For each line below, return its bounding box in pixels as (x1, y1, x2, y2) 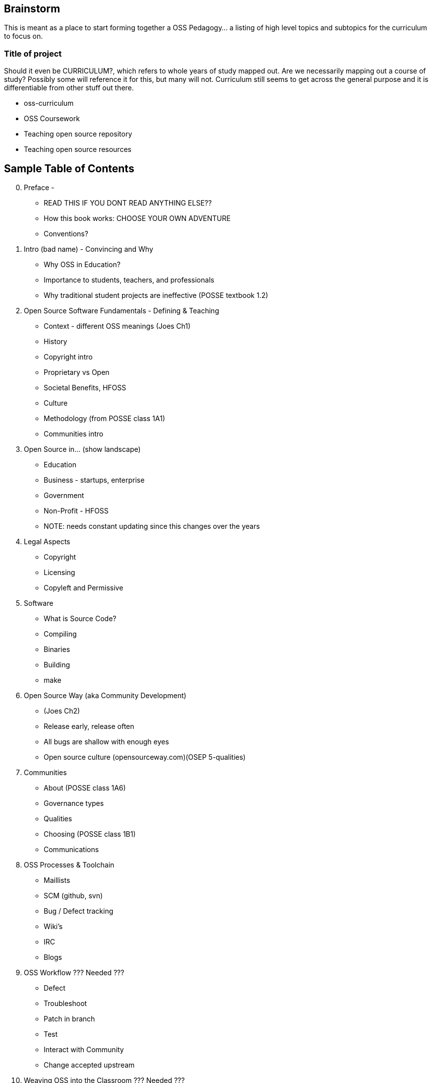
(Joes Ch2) (44, 707, 80, 716)
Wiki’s (44, 922, 63, 931)
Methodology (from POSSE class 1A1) (44, 414, 165, 423)
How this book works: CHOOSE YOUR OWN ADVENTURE (44, 214, 231, 223)
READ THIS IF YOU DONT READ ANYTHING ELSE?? (44, 199, 212, 208)
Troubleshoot (44, 999, 87, 1008)
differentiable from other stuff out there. (4, 83, 134, 92)
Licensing (44, 568, 75, 577)
